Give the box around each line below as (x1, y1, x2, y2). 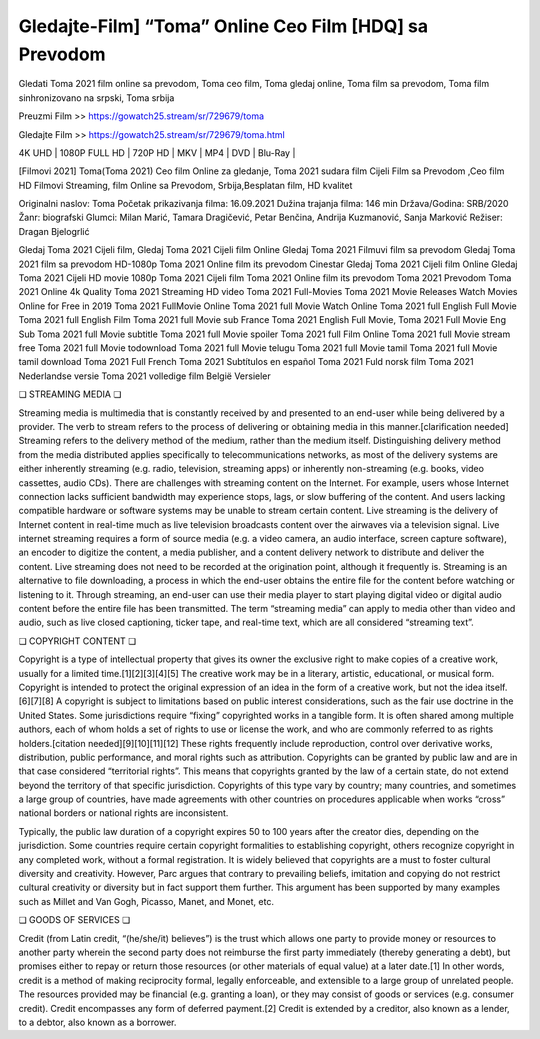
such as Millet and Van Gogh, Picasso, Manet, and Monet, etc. (18, 895, 275, 907)
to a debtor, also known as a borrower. (18, 1016, 177, 1028)
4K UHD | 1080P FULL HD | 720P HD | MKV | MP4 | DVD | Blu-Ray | (18, 146, 296, 159)
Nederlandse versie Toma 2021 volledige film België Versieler (18, 370, 272, 382)
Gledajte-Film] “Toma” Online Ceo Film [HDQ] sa (18, 15, 429, 37)
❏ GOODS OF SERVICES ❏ (18, 914, 130, 926)
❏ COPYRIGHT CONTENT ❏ (18, 635, 137, 647)
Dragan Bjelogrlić (18, 225, 90, 237)
